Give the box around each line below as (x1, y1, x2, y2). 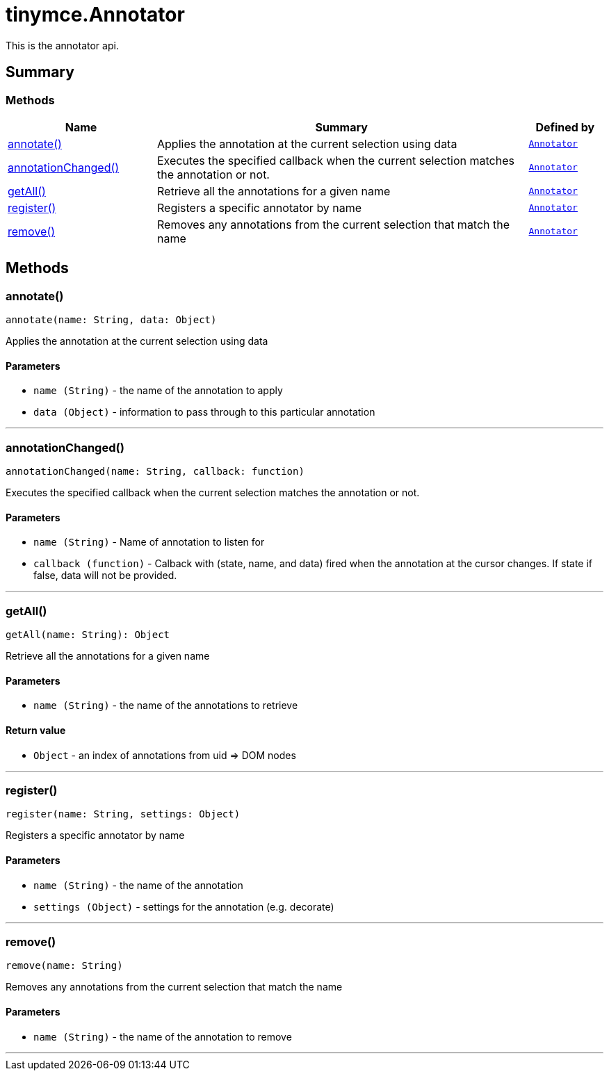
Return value (6, 724, 66, 736)
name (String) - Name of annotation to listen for (33, 536, 265, 548)
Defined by (535, 120, 595, 134)
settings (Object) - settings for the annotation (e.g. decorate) (33, 900, 334, 913)
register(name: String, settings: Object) (6, 808, 241, 820)
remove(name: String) (6, 960, 123, 972)
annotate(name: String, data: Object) (6, 314, 217, 326)
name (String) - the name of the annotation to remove (33, 1030, 292, 1043)
